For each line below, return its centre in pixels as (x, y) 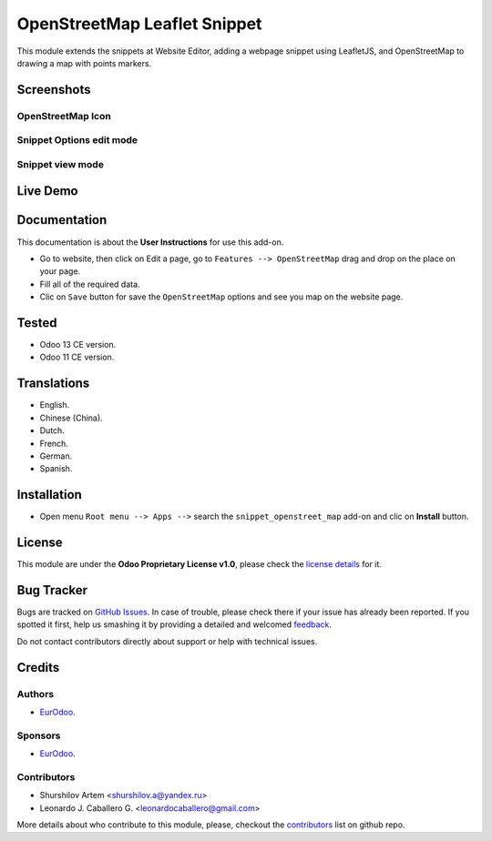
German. (56, 456)
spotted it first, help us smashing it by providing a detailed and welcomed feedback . (174, 624)
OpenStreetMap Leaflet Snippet (139, 24)
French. (54, 443)
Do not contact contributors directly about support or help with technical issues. (167, 641)
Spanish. (56, 469)
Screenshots (54, 90)
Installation (49, 495)
